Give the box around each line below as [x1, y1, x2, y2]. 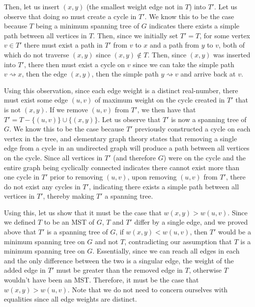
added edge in [4, 265, 46, 275]
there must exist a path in [24, 40, 103, 50]
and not [94, 236, 118, 246]
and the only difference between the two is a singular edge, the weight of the [4, 255, 234, 265]
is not [4, 104, 21, 114]
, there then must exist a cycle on [24, 59, 125, 69]
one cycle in [4, 172, 39, 182]
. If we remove [45, 104, 88, 114]
